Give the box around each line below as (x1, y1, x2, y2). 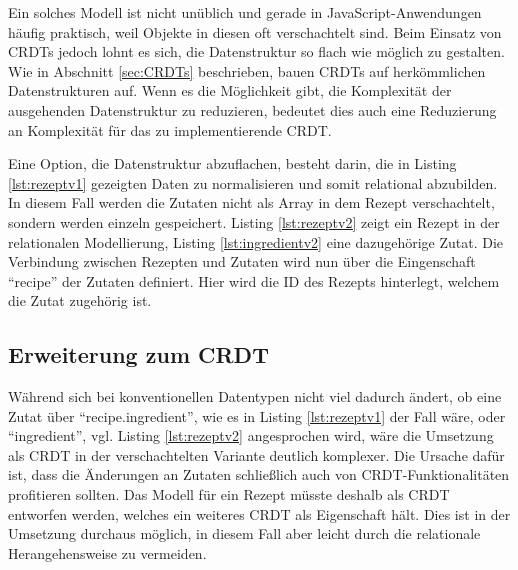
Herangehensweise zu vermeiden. (8, 542, 207, 563)
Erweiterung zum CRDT (8, 339, 269, 370)
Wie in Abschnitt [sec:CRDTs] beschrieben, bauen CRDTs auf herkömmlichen (8, 60, 486, 81)
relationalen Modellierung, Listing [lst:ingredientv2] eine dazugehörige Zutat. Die (8, 231, 504, 252)
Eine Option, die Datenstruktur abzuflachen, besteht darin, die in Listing (8, 153, 457, 174)
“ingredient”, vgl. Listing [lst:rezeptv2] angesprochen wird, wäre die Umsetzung (8, 425, 494, 446)
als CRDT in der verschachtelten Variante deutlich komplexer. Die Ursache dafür (8, 444, 505, 465)
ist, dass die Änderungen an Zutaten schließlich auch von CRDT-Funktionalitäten (8, 464, 510, 485)
